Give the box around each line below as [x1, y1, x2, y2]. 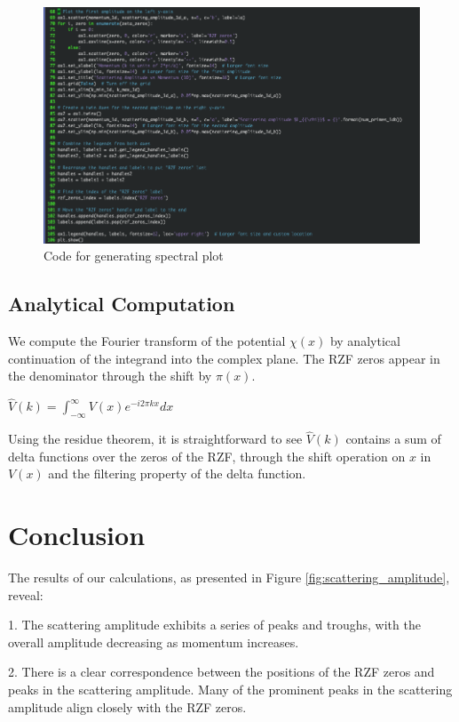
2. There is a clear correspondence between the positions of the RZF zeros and [8, 662, 435, 681]
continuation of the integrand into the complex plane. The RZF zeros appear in [8, 349, 440, 367]
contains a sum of [345, 429, 441, 448]
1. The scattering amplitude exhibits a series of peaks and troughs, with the [8, 615, 421, 634]
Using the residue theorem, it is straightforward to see [8, 429, 303, 448]
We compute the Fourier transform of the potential [8, 332, 286, 350]
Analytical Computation [8, 290, 235, 317]
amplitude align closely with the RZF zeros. [8, 697, 247, 716]
